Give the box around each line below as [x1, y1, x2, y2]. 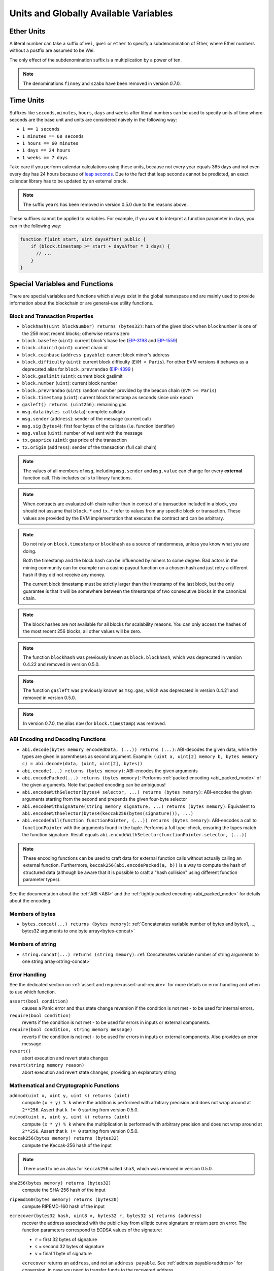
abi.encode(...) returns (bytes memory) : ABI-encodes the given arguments [22, 768, 198, 774]
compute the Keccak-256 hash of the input [22, 1142, 112, 1148]
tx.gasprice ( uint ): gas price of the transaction [22, 437, 127, 443]
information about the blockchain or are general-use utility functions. [9, 300, 154, 306]
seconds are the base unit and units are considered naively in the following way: [9, 116, 177, 123]
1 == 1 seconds [22, 126, 60, 132]
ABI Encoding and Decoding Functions [9, 736, 106, 743]
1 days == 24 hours [22, 147, 71, 154]
